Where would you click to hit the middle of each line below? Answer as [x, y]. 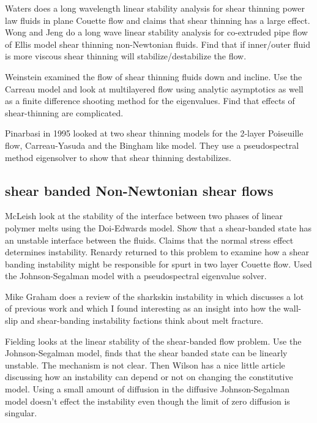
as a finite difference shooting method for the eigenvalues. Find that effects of [150, 101]
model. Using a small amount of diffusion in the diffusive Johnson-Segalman [147, 389]
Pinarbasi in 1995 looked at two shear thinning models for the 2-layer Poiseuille [154, 133]
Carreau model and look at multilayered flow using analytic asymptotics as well [154, 88]
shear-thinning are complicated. [64, 112]
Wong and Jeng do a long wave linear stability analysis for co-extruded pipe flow [156, 32]
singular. [21, 413]
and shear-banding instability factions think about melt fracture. [142, 320]
